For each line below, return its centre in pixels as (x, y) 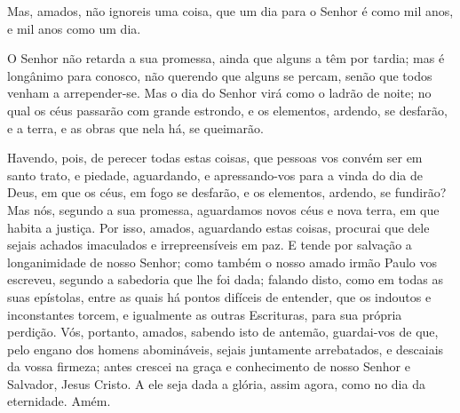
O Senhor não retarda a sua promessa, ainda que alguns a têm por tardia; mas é (226, 58)
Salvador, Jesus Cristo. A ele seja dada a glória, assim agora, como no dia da (216, 383)
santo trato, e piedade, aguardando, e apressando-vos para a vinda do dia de (215, 175)
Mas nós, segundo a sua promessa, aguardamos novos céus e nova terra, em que (223, 209)
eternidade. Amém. (59, 401)
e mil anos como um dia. (74, 28)
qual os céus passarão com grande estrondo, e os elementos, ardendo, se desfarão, (227, 110)
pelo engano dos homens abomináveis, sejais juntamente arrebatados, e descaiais (226, 349)
